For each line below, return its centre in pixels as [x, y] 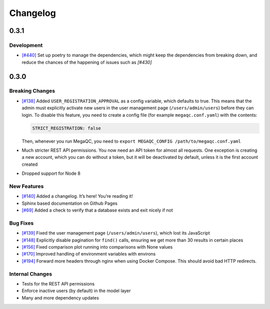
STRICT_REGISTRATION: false [66, 128]
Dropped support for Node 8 [51, 173]
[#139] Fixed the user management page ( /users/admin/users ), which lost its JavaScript [116, 233]
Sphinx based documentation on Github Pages [69, 203]
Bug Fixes [21, 223]
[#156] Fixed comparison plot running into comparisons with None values [97, 247]
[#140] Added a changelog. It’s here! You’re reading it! [77, 196]
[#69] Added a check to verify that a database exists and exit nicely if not [97, 210]
